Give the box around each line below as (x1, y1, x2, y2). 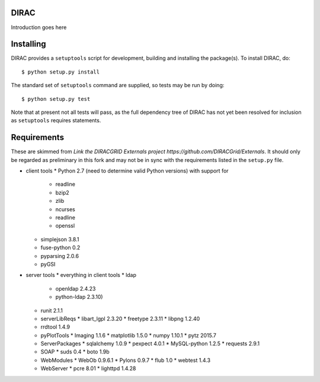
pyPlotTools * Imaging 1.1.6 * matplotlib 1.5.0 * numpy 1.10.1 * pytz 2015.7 (40, 332, 216, 339)
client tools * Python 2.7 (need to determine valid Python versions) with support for (25, 167, 229, 174)
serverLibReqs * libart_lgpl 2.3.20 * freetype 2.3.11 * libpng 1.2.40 (40, 315, 200, 322)
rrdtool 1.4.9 (40, 323, 71, 330)
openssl (55, 222, 75, 230)
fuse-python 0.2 (40, 244, 81, 252)
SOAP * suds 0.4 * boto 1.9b (40, 348, 110, 355)
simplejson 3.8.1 (40, 235, 79, 243)
